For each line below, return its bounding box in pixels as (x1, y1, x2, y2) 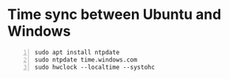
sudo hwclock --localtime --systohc (34, 63, 156, 71)
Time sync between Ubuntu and (7, 6, 222, 24)
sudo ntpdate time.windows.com (34, 55, 137, 64)
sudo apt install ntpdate (34, 48, 120, 56)
